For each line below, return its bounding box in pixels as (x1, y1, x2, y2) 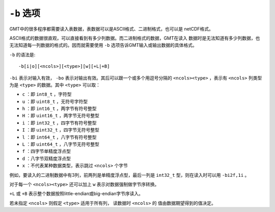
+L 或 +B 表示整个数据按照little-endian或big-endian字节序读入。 (9, 191, 144, 197)
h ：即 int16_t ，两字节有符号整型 (22, 105, 97, 112)
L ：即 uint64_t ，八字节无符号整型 (22, 141, 99, 147)
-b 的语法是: (9, 51, 36, 58)
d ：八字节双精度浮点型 (22, 155, 71, 162)
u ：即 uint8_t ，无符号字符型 (22, 98, 88, 104)
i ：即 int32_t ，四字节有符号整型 (22, 120, 97, 126)
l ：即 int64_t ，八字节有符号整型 (22, 134, 97, 140)
